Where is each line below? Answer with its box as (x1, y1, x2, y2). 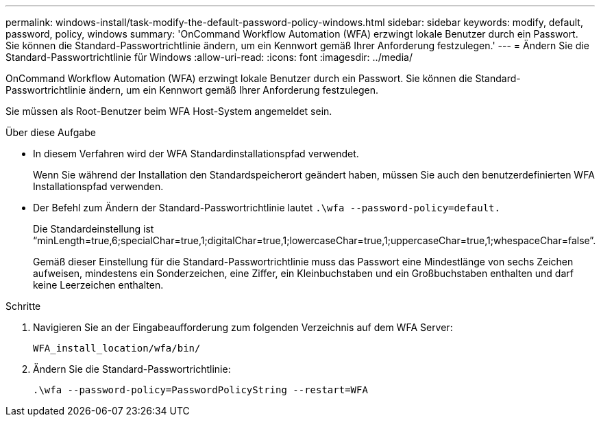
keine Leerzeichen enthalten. (33, 279, 164, 291)
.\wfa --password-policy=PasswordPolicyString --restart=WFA (33, 384, 368, 395)
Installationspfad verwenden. (33, 181, 164, 192)
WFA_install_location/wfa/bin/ (33, 343, 201, 354)
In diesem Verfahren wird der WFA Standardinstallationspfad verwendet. (33, 148, 359, 159)
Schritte (5, 300, 41, 312)
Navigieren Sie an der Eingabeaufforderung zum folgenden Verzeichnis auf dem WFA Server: (33, 321, 453, 333)
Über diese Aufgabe (5, 127, 96, 138)
